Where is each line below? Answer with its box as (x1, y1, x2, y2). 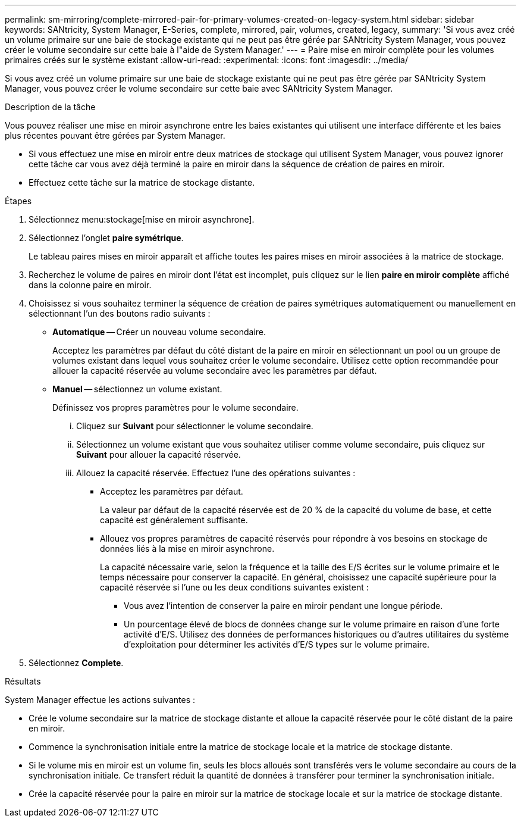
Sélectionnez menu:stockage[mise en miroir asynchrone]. (29, 214, 255, 224)
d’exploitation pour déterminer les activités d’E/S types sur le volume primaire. (124, 639, 430, 649)
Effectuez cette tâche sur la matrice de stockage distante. (29, 177, 255, 187)
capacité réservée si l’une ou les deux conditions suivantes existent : (100, 582, 369, 592)
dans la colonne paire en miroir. (29, 280, 152, 290)
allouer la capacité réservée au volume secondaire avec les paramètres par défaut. (52, 365, 377, 376)
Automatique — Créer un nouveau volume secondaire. (52, 327, 266, 337)
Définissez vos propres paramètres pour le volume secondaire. (52, 402, 299, 412)
